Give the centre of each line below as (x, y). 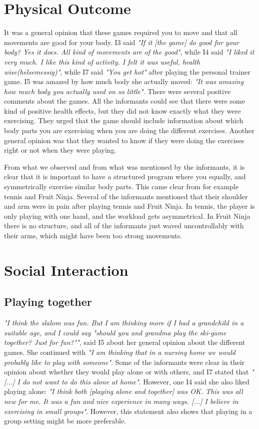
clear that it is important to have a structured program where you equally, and (125, 176)
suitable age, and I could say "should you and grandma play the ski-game (115, 332)
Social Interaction (66, 270)
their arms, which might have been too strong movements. (93, 235)
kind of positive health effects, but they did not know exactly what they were (122, 110)
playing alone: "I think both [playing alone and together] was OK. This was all (123, 391)
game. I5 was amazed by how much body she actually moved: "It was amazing (124, 81)
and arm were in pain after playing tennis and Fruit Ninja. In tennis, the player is (129, 206)
